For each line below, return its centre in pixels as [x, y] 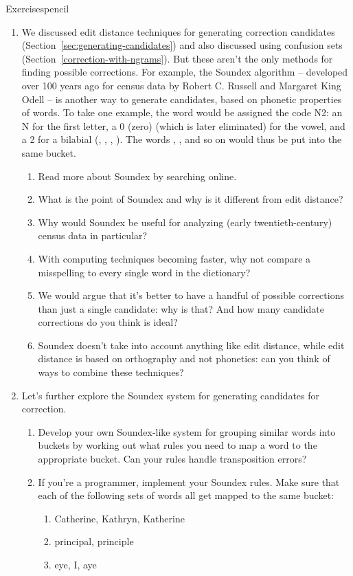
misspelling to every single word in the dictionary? [144, 272]
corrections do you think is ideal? [108, 322]
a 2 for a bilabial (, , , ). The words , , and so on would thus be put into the [182, 139]
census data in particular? [93, 235]
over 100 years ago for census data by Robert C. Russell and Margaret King [181, 85]
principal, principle [94, 541]
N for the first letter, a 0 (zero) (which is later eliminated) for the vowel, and [183, 125]
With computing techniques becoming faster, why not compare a [174, 258]
